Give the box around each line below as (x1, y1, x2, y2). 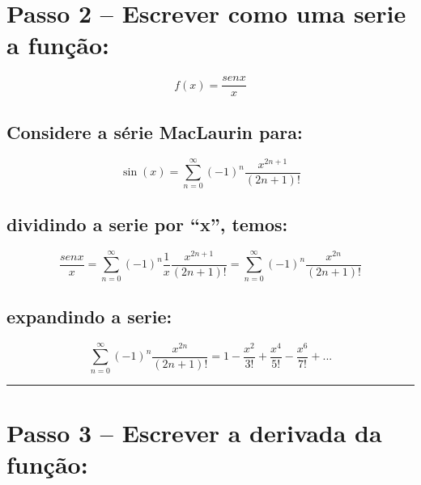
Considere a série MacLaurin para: (6, 119, 303, 144)
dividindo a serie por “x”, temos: (6, 211, 288, 236)
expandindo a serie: (6, 303, 172, 328)
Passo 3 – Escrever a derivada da (6, 415, 382, 449)
